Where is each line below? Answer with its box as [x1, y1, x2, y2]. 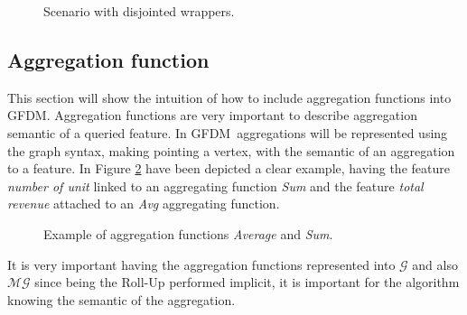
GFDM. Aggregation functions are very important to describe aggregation [7, 106, 417, 125]
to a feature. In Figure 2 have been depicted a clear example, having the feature [7, 159, 450, 178]
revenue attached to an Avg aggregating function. [7, 194, 280, 213]
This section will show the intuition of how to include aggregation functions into [7, 88, 452, 107]
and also [412, 255, 458, 273]
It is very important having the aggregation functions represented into [7, 255, 396, 273]
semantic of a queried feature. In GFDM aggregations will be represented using [7, 123, 448, 142]
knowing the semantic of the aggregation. [7, 290, 236, 309]
